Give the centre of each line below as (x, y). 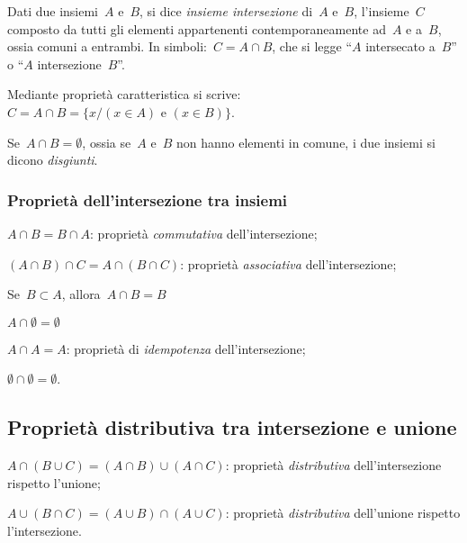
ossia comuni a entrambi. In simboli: (107, 46)
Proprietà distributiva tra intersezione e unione (232, 427)
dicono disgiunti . (53, 160)
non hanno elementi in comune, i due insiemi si (305, 142)
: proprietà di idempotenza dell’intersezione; (186, 348)
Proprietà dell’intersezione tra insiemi (148, 199)
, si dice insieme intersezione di (226, 11)
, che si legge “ (312, 46)
